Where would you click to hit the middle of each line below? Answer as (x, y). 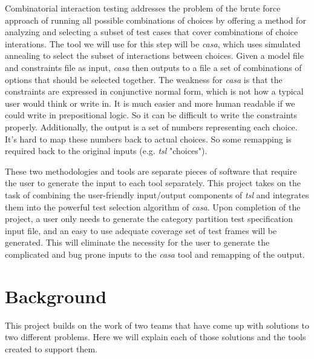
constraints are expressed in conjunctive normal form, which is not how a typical (154, 91)
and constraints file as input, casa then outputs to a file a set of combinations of (153, 67)
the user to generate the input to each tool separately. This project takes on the (153, 183)
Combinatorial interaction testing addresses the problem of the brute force (143, 8)
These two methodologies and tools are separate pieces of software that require (151, 171)
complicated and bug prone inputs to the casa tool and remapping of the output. (155, 254)
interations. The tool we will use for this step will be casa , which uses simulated (153, 43)
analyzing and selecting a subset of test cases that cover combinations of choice (152, 32)
